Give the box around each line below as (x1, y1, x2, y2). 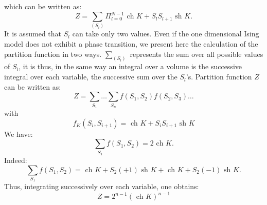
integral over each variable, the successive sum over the (4, 71, 177, 82)
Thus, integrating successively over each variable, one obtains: (4, 181, 199, 192)
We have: (4, 128, 33, 139)
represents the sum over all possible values (130, 48, 263, 59)
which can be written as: (4, 1, 82, 11)
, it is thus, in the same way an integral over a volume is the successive (19, 61, 242, 72)
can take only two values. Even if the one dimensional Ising (72, 28, 259, 39)
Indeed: (4, 154, 27, 165)
